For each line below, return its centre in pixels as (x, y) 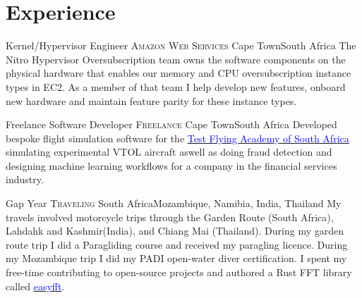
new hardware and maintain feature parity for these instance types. (151, 100)
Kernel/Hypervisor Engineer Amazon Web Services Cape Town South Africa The (181, 45)
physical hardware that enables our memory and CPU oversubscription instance (179, 73)
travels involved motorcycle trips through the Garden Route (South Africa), (170, 217)
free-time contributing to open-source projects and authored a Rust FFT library (179, 272)
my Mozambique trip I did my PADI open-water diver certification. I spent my (176, 258)
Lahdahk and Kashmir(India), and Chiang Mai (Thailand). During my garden (175, 231)
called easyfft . (35, 286)
